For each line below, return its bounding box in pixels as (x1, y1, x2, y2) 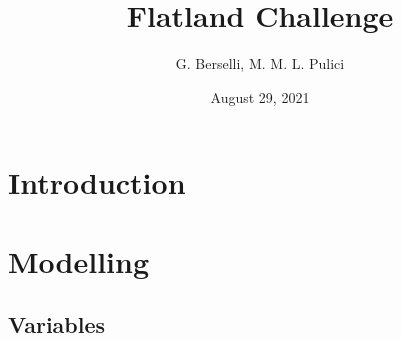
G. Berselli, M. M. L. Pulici (175, 53, 345, 74)
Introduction (8, 162, 186, 203)
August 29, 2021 (210, 86, 310, 107)
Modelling (8, 240, 150, 281)
